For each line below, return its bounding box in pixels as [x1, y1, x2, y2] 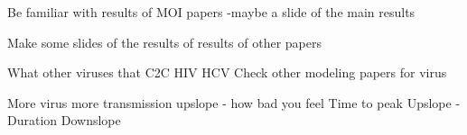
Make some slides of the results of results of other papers [7, 32, 322, 51]
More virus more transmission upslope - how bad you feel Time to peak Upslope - [7, 93, 461, 112]
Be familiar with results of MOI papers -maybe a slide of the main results [7, 3, 416, 21]
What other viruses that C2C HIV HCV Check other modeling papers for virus [7, 63, 447, 82]
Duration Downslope [7, 111, 121, 130]
